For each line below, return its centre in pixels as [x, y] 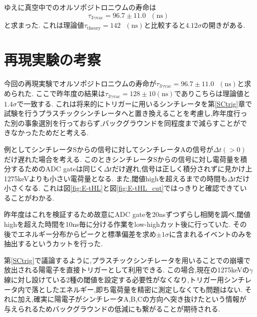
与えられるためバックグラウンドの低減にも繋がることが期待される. [112, 308]
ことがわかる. [32, 197]
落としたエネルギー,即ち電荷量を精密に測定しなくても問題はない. [137, 289]
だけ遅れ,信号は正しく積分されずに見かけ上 [182, 169]
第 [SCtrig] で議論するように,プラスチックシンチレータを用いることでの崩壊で [127, 260]
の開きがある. [224, 25]
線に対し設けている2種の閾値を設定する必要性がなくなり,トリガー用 [114, 280]
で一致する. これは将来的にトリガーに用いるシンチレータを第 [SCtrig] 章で [134, 103]
